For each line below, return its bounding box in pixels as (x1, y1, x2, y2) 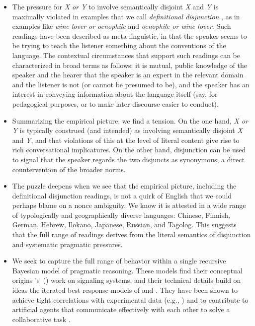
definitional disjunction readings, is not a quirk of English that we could (12, 190, 232, 200)
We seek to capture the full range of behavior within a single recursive (12, 256, 226, 266)
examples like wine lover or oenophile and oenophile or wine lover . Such (12, 21, 231, 31)
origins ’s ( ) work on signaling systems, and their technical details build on (12, 275, 241, 285)
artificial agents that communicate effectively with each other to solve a (12, 304, 230, 315)
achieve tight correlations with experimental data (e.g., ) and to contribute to (12, 294, 249, 305)
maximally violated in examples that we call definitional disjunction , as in (12, 11, 240, 21)
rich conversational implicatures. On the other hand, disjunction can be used (12, 144, 246, 155)
